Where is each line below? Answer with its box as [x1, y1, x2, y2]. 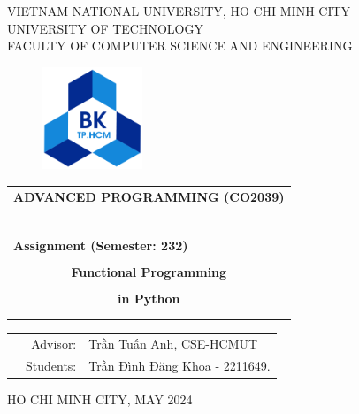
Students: [26, 356, 77, 374]
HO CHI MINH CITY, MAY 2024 [7, 389, 193, 408]
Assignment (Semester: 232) [13, 235, 188, 254]
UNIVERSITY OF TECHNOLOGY [7, 19, 203, 37]
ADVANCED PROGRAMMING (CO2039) [13, 187, 285, 205]
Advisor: [31, 334, 77, 353]
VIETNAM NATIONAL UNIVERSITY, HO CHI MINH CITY [7, 2, 351, 19]
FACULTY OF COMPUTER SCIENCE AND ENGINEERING [7, 36, 353, 55]
